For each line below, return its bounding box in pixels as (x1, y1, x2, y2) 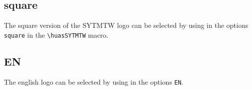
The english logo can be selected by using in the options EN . (4, 76, 183, 87)
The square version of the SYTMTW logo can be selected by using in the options (4, 20, 249, 30)
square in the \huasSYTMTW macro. (4, 29, 108, 40)
